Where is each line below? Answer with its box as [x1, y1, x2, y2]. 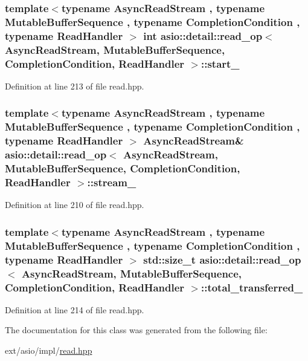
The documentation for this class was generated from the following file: [5, 324, 268, 336]
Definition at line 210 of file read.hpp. [5, 198, 144, 211]
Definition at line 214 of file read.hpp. [5, 303, 144, 316]
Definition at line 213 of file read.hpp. [5, 79, 144, 92]
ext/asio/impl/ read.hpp [5, 344, 92, 357]
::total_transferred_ [201, 279, 303, 294]
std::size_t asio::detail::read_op [143, 252, 301, 267]
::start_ [201, 56, 240, 71]
